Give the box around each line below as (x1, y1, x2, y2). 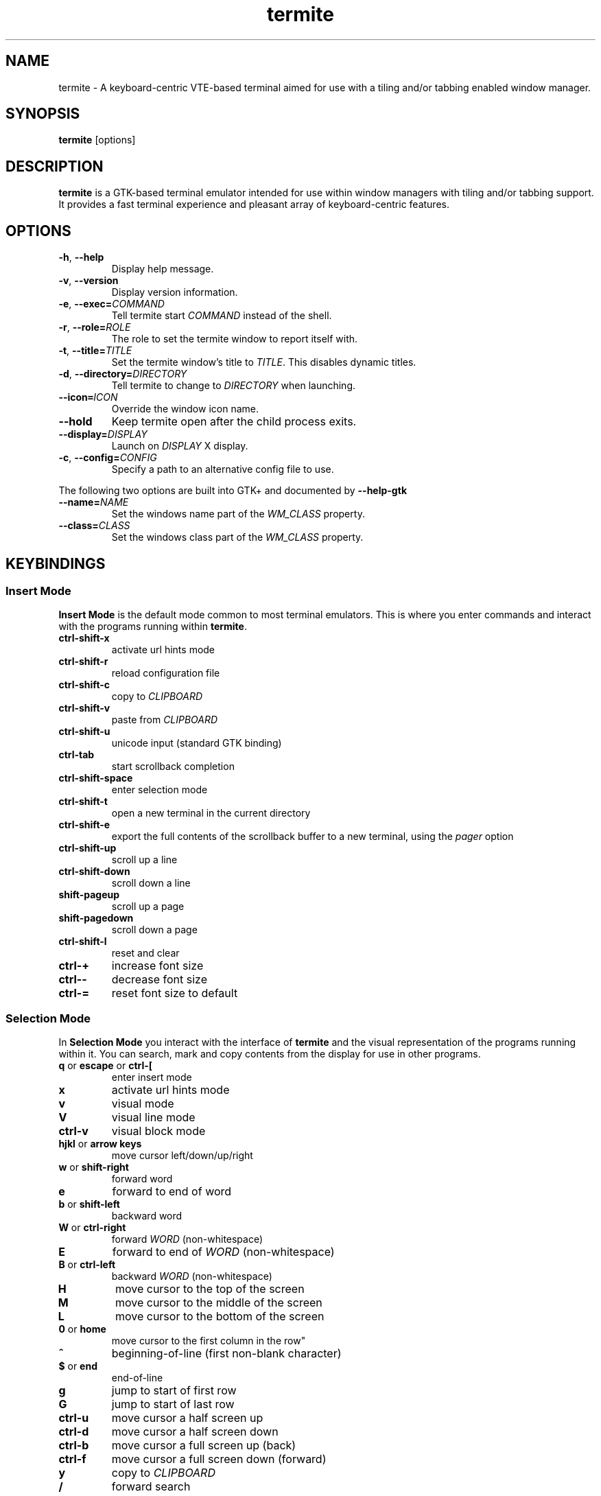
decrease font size (111, 972, 208, 987)
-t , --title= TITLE (58, 344, 132, 357)
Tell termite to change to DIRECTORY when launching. (111, 379, 355, 392)
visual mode (111, 1097, 174, 1111)
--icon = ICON (58, 391, 118, 404)
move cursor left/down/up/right (111, 1149, 253, 1162)
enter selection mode (111, 784, 208, 796)
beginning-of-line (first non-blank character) (111, 1346, 342, 1361)
